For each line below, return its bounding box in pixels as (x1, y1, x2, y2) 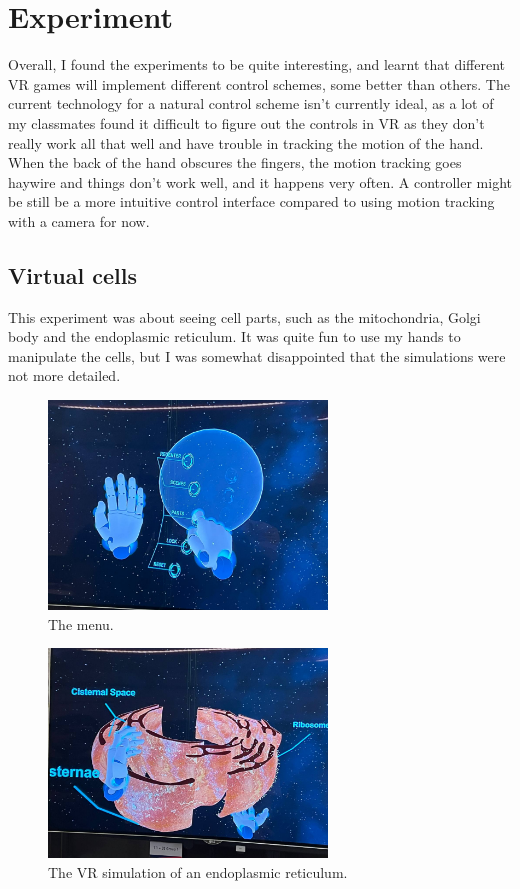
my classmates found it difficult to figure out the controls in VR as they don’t (8, 112, 485, 133)
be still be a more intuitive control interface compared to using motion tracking (8, 191, 495, 212)
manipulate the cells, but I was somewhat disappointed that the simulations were (8, 345, 506, 366)
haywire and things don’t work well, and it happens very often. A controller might (8, 171, 512, 192)
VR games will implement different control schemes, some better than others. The (8, 73, 510, 94)
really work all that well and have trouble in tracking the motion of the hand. (8, 132, 484, 153)
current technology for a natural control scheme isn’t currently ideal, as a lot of (8, 93, 494, 114)
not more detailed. (8, 365, 121, 386)
